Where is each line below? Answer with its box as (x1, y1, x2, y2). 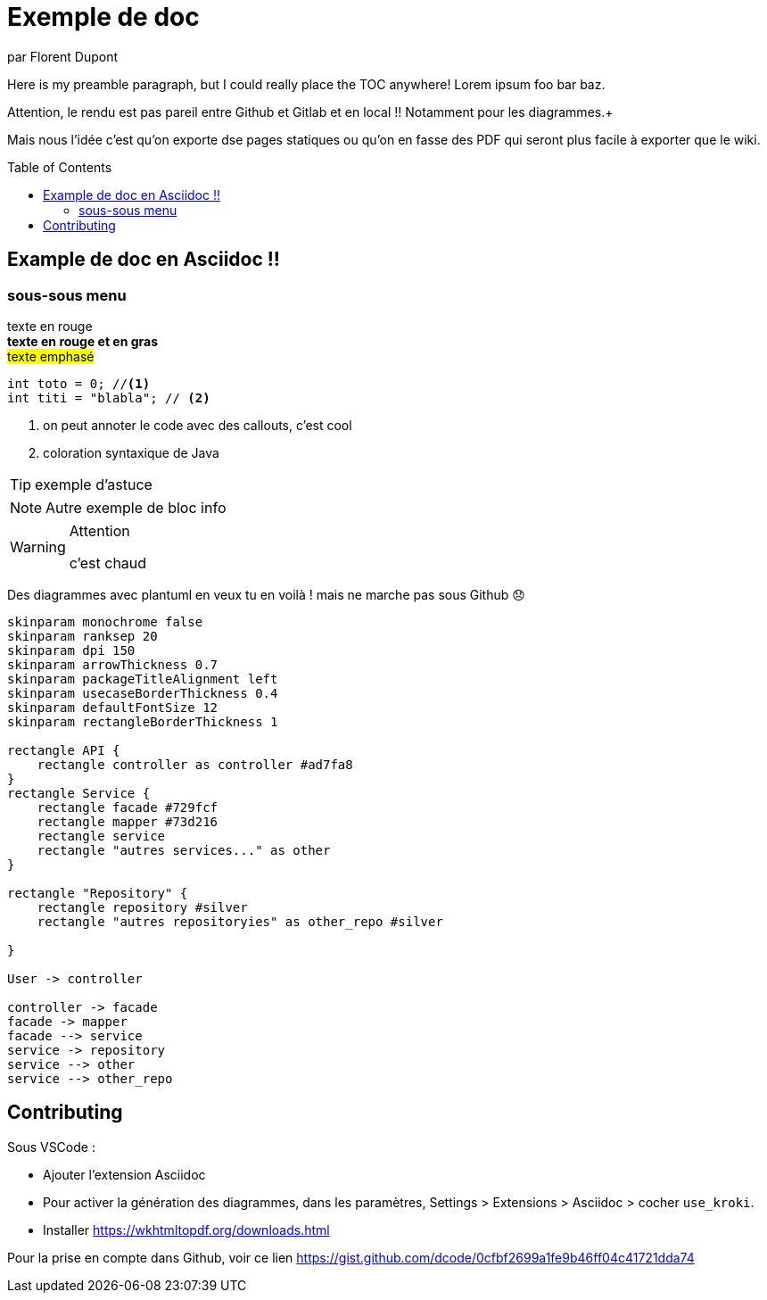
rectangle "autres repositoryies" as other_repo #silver (37, 914, 443, 929)
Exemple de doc (7, 2, 200, 32)
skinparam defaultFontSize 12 (7, 700, 219, 715)
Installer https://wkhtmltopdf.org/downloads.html (43, 1221, 330, 1238)
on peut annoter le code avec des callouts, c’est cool (43, 417, 352, 433)
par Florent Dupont (7, 48, 119, 64)
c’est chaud (69, 553, 147, 572)
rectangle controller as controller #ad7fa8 (37, 757, 353, 772)
